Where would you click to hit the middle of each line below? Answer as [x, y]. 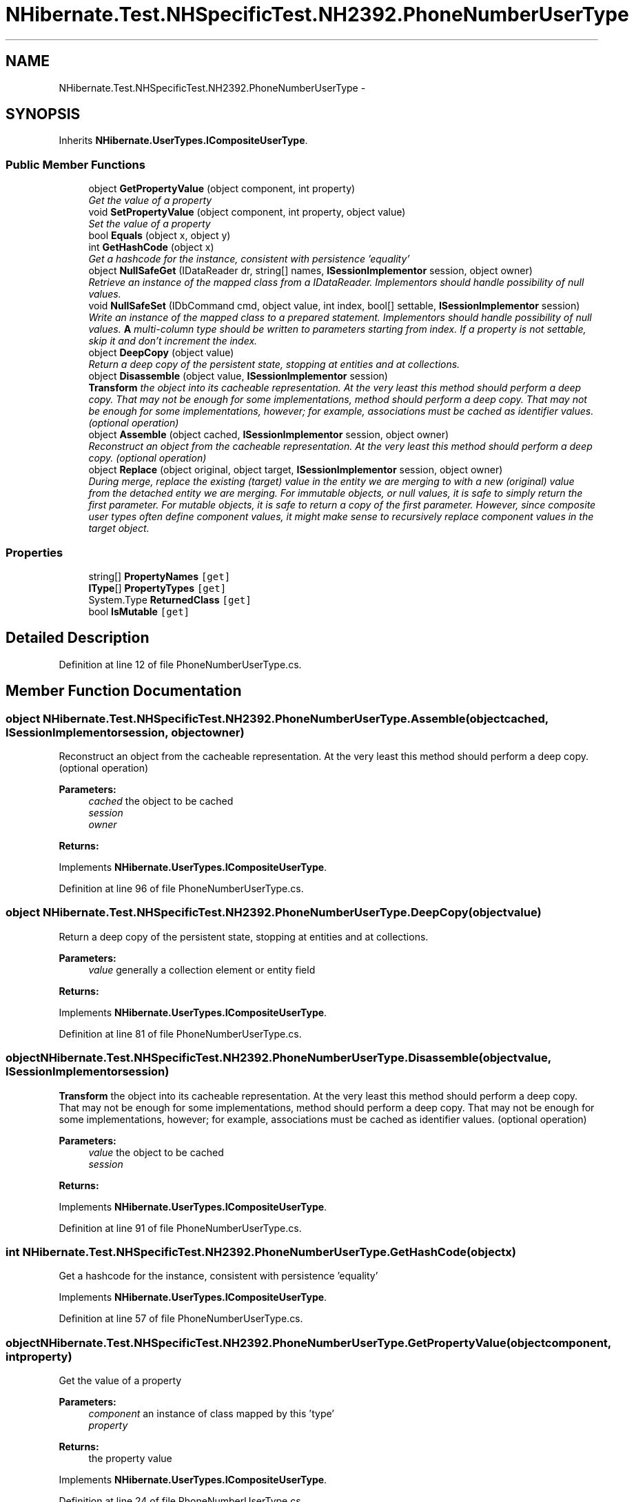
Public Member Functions [75, 164]
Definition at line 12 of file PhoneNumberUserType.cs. [180, 664]
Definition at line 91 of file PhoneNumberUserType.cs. [180, 1228]
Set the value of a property [150, 224]
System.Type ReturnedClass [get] [170, 599]
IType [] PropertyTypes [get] [157, 588]
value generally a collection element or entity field [202, 969]
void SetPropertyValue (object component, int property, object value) [247, 212]
